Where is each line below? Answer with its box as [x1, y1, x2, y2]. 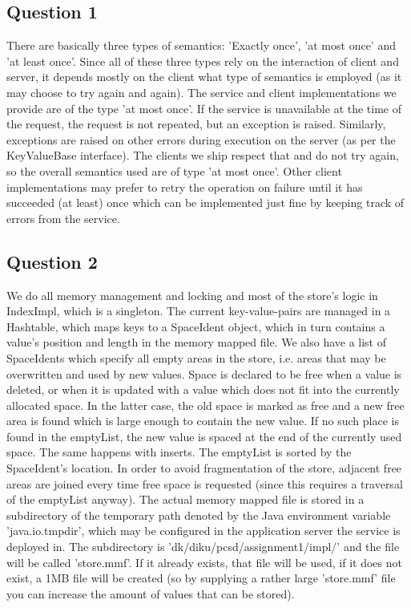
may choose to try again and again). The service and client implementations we [6, 83, 397, 100]
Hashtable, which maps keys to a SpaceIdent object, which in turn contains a [6, 318, 385, 334]
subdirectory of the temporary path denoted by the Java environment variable [6, 506, 391, 523]
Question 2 [6, 249, 98, 274]
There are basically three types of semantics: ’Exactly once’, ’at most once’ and [6, 37, 396, 54]
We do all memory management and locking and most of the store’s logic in [6, 286, 378, 303]
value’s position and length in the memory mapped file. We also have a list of [6, 334, 387, 351]
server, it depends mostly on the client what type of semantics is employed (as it [6, 68, 402, 85]
